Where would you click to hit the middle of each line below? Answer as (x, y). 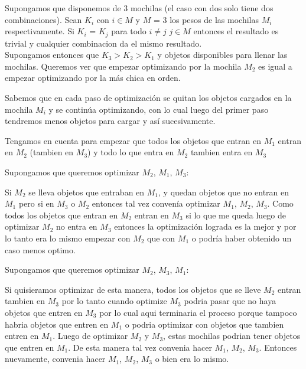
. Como (280, 203)
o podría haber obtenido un (242, 238)
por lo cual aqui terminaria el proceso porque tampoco (198, 312)
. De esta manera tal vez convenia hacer (140, 347)
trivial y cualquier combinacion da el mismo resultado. (103, 43)
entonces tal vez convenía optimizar (156, 203)
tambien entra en (222, 152)
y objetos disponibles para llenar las (222, 55)
